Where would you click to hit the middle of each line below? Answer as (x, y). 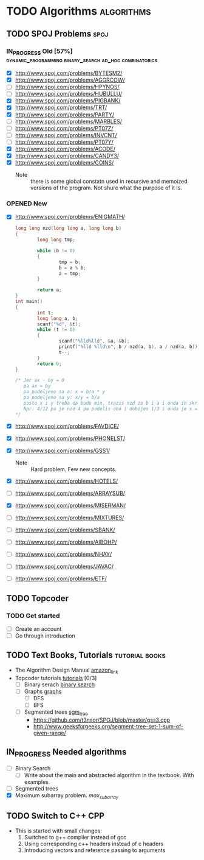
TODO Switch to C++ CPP (56, 816)
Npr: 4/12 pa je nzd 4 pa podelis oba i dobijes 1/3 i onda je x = (110, 409)
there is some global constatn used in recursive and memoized (109, 182)
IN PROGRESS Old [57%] (39, 52)
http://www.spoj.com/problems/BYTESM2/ (69, 73)
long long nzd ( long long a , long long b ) (68, 229)
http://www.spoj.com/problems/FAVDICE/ (67, 426)
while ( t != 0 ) (56, 330)
